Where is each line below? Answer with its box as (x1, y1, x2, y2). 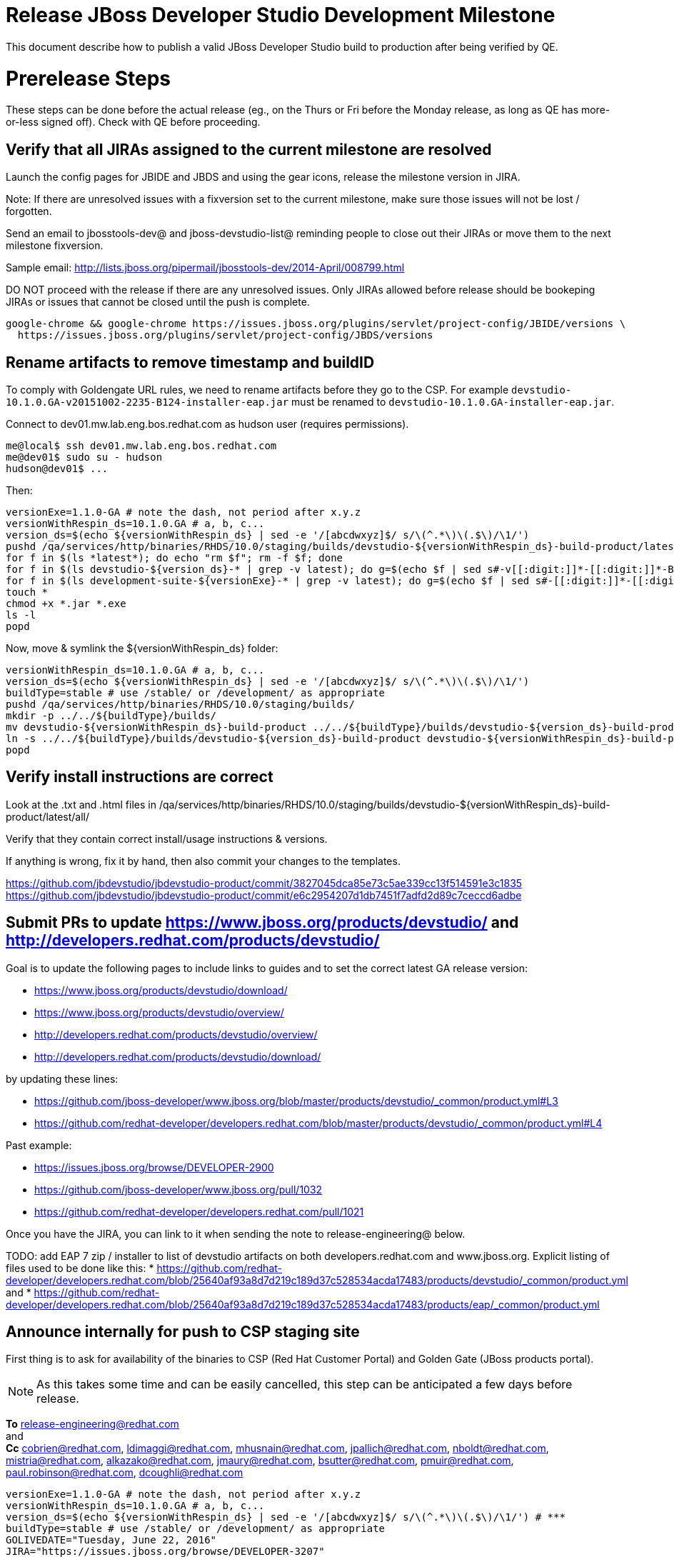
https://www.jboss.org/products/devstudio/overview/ (34, 1006, 284, 1018)
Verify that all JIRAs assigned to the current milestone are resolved (6, 140, 492, 159)
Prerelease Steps (6, 66, 171, 91)
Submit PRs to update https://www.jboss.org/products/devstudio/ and (6, 913, 519, 932)
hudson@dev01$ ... (6, 462, 109, 474)
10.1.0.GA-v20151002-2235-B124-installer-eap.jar (6, 396, 289, 408)
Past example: (6, 1138, 72, 1151)
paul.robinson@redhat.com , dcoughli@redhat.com (6, 1466, 243, 1479)
